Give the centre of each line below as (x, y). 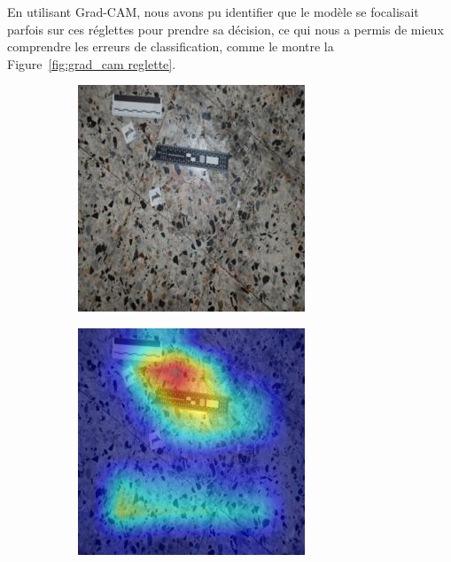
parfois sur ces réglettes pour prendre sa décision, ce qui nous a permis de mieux (225, 29)
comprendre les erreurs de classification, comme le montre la (171, 46)
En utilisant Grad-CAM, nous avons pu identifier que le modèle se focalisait (213, 12)
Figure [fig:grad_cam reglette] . (92, 63)
